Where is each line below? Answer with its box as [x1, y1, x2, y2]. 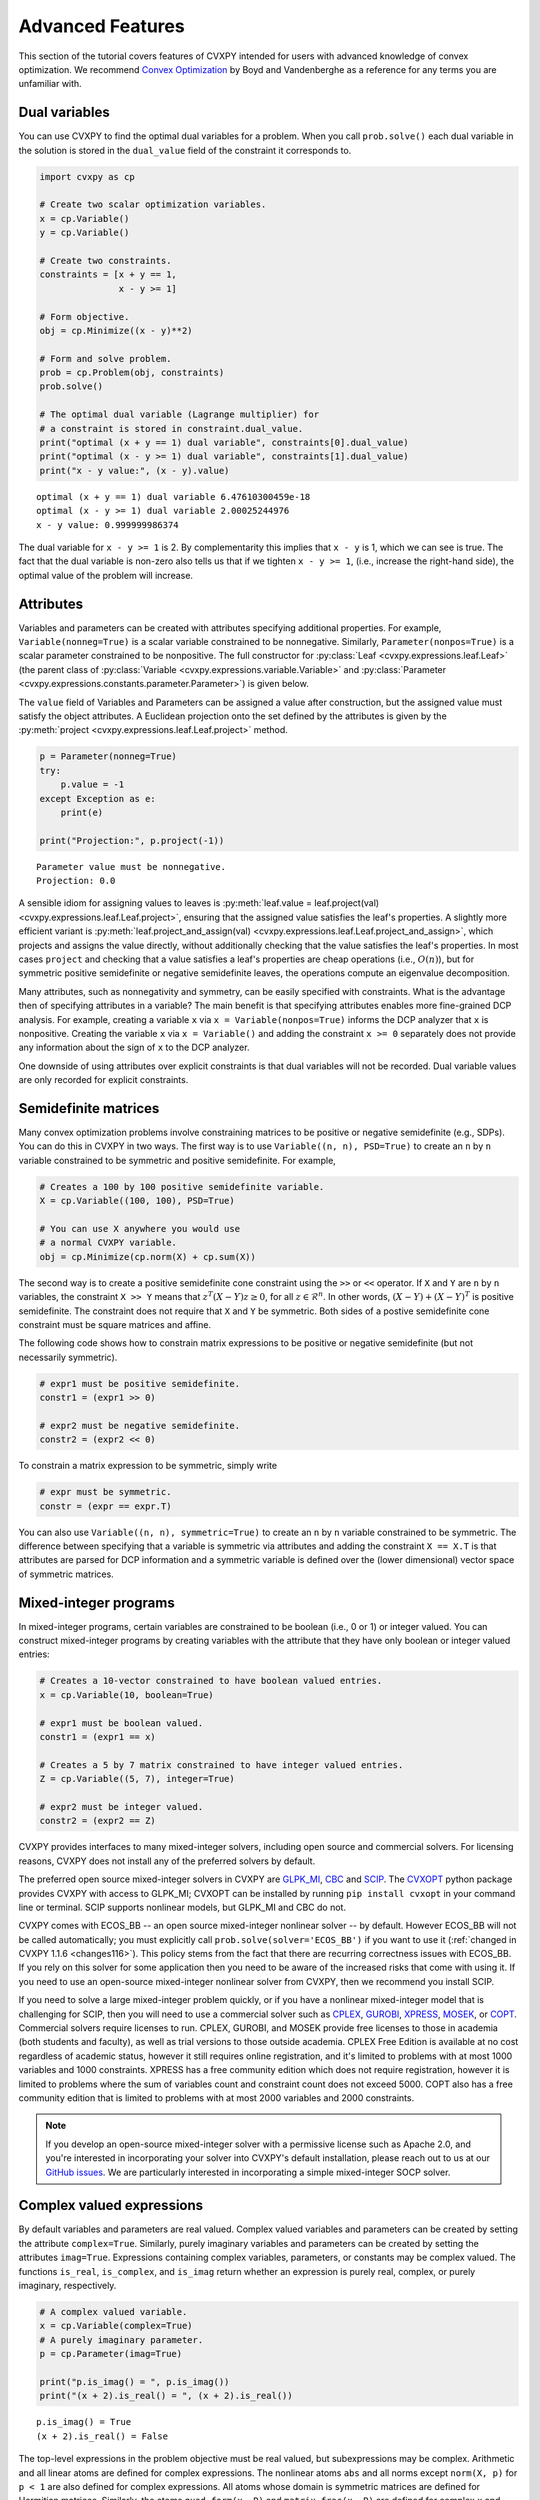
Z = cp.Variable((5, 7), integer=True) [39, 1773, 235, 1785]
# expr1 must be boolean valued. [39, 1717, 204, 1729]
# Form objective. [39, 311, 130, 322]
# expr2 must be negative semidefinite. [39, 1420, 240, 1431]
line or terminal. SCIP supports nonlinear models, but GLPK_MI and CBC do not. [18, 1901, 347, 1913]
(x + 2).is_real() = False [36, 2430, 169, 2442]
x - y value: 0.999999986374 [36, 519, 179, 530]
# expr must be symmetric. [39, 1486, 172, 1498]
